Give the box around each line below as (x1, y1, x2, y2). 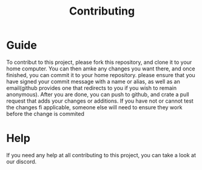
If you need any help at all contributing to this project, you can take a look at (6, 151, 196, 158)
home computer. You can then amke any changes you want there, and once (6, 65, 195, 72)
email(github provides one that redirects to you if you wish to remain (6, 84, 177, 92)
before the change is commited (6, 110, 85, 117)
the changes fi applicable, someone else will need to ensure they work (6, 103, 183, 110)
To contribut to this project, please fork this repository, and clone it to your (6, 58, 192, 66)
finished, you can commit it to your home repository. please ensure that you (6, 71, 195, 78)
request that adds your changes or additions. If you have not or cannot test (6, 97, 194, 104)
